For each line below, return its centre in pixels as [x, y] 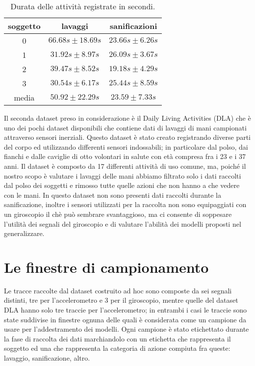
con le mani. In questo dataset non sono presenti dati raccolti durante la [113, 195]
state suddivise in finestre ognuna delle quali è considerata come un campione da [125, 319]
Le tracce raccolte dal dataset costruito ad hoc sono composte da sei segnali [118, 290]
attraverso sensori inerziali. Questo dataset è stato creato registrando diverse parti [127, 137]
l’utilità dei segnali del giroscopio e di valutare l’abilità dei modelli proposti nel [123, 223]
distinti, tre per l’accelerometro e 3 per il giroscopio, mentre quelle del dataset [121, 300]
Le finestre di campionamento [106, 267]
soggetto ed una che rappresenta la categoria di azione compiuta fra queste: [117, 348]
